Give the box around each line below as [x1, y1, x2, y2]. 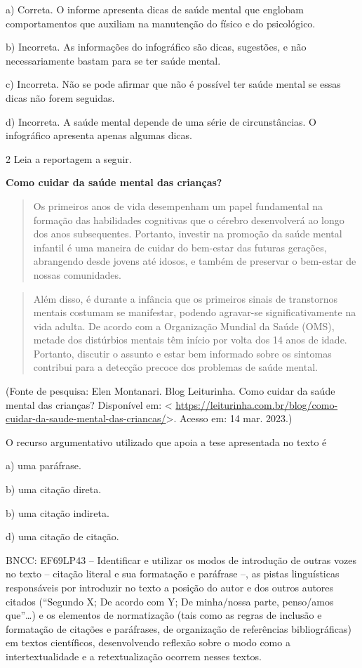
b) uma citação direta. [6, 482, 102, 497]
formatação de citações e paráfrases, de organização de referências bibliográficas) [6, 621, 351, 636]
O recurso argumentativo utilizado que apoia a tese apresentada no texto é [6, 434, 327, 449]
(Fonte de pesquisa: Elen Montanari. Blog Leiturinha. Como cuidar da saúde [6, 384, 335, 398]
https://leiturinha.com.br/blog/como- [175, 397, 338, 412]
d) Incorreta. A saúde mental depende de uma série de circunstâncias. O [6, 114, 316, 129]
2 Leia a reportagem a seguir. [6, 151, 132, 166]
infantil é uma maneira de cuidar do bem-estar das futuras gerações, [33, 240, 327, 254]
